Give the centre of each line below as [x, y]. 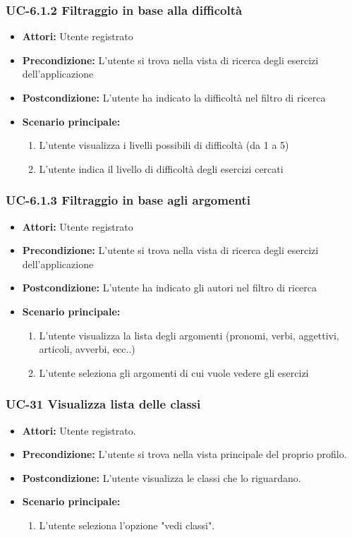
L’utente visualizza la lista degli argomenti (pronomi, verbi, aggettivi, [189, 335]
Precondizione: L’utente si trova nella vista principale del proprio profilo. [184, 454]
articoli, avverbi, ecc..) [87, 349]
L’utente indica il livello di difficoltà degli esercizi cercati [161, 168]
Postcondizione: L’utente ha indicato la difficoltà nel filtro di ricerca [174, 97]
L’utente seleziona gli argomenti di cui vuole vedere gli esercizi [174, 372]
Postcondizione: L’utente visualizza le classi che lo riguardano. [162, 477]
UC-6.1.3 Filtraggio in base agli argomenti [128, 200]
